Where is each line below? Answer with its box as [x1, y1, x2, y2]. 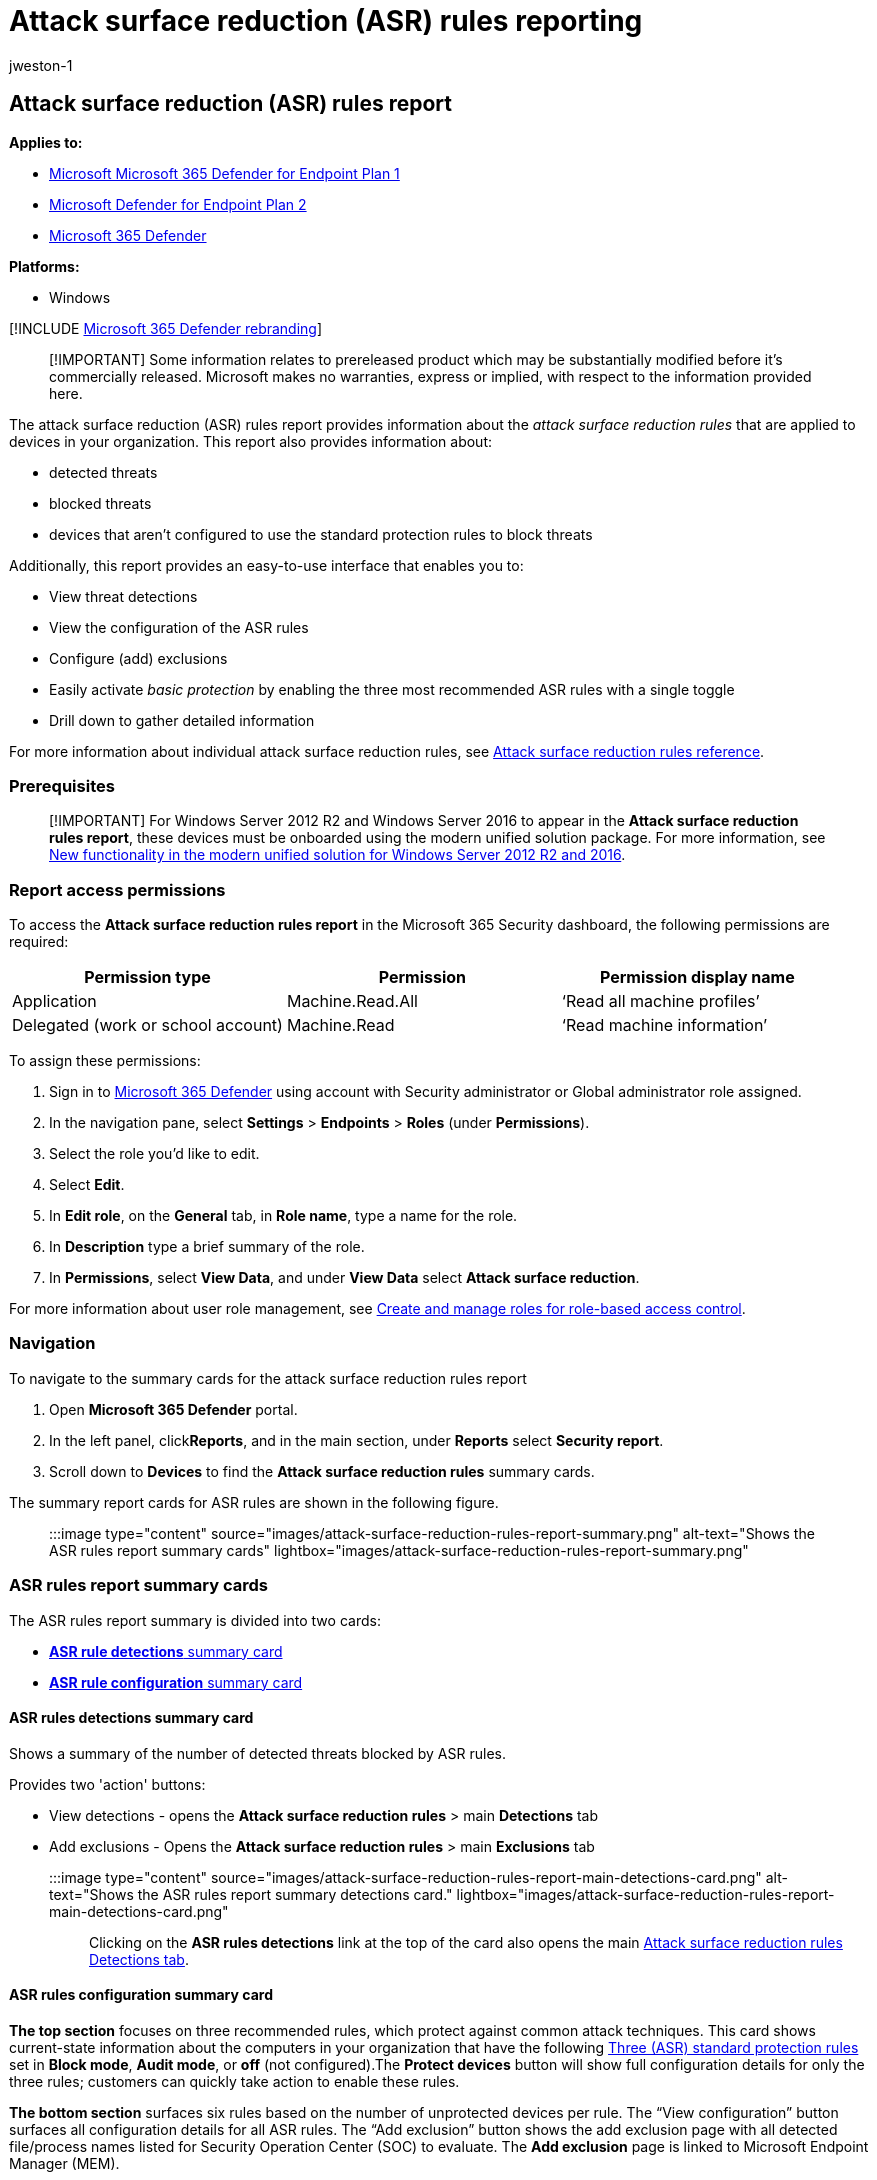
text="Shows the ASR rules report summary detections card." [49, 1885, 453, 1903]
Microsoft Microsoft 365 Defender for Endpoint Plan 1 [49, 164, 400, 182]
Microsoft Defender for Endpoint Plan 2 [49, 195, 307, 213]
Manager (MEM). [9, 2155, 120, 2173]
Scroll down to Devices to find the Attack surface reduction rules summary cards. [49, 1462, 595, 1480]
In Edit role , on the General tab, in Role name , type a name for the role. [49, 1207, 518, 1225]
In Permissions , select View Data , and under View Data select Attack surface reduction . [49, 1269, 640, 1287]
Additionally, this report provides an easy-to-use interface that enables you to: [9, 556, 524, 574]
